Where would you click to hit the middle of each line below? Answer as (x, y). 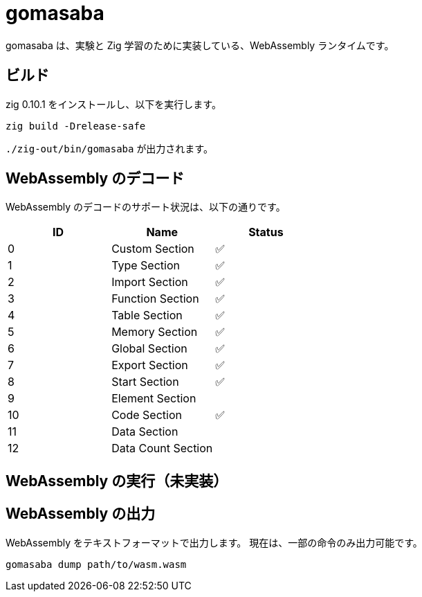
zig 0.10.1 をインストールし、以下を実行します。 (113, 104)
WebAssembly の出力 (81, 514)
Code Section (147, 415)
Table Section (147, 315)
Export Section (150, 365)
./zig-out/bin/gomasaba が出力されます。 (109, 148)
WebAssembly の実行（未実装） (117, 481)
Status (266, 232)
